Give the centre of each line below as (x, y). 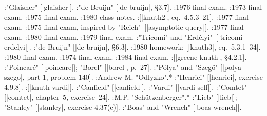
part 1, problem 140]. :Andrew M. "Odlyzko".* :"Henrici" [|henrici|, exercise (145, 77)
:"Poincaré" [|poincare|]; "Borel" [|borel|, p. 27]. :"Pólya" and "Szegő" (111, 67)
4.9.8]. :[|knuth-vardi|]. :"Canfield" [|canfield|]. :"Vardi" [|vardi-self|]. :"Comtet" (126, 87)
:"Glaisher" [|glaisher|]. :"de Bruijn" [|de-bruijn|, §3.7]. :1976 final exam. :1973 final (133, 7)
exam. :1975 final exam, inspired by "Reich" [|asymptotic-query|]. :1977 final (124, 27)
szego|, (14, 77)
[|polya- (232, 67)
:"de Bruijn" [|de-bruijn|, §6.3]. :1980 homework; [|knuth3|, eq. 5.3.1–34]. (147, 47)
